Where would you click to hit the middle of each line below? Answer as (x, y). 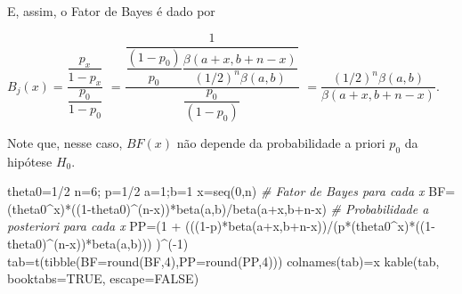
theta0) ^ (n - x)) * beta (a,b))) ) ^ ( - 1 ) (98, 244)
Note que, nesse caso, (65, 142)
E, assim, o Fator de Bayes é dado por (111, 11)
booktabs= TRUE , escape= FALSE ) (103, 278)
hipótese (30, 161)
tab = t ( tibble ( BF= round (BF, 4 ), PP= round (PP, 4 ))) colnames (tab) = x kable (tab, (223, 261)
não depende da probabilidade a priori (281, 142)
